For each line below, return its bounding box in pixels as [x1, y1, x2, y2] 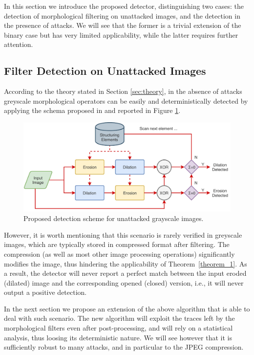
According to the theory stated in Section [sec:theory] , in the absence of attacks [4, 86, 242, 96]
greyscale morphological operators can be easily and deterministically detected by [4, 95, 248, 106]
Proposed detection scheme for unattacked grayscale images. [23, 213, 204, 223]
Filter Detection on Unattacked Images [4, 63, 206, 78]
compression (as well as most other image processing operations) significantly [4, 248, 235, 259]
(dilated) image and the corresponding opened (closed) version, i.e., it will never [4, 277, 244, 288]
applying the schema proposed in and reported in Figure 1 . [4, 105, 181, 115]
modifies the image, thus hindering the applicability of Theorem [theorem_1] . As [4, 258, 247, 268]
